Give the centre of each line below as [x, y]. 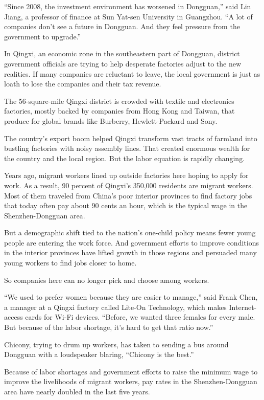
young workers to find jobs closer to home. [70, 263]
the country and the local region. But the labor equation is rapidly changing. [125, 158]
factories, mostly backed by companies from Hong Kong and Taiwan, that [119, 111]
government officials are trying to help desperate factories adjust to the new [123, 63]
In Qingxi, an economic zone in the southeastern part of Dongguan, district [122, 53]
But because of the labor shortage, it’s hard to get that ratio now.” [109, 327]
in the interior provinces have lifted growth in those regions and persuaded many [130, 252]
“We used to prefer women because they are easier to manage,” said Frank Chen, [131, 297]
